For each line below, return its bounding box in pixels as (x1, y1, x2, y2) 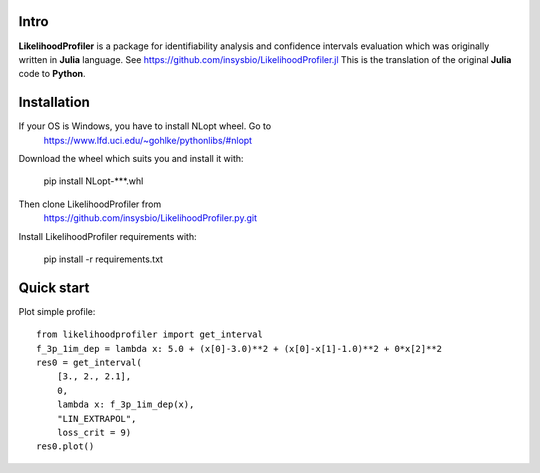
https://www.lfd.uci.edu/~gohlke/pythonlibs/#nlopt (43, 134, 253, 146)
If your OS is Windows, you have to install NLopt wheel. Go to (18, 120, 272, 132)
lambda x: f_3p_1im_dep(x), (56, 399, 195, 410)
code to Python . (18, 68, 86, 80)
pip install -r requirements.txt (43, 253, 164, 265)
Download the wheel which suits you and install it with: (18, 152, 244, 164)
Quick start (18, 279, 90, 296)
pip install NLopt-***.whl (43, 175, 144, 187)
